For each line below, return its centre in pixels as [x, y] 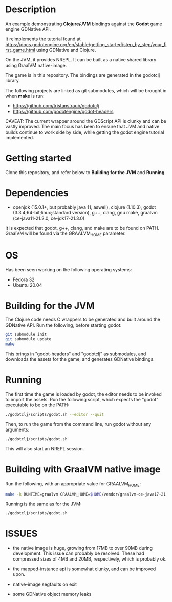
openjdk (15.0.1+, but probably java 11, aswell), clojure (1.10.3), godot [84, 207]
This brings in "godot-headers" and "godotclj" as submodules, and [76, 354]
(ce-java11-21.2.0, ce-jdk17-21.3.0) [49, 218]
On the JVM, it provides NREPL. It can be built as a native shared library [81, 59]
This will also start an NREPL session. [45, 448]
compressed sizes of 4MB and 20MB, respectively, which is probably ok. [90, 559]
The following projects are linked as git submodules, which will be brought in [86, 90]
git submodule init [26, 335]
